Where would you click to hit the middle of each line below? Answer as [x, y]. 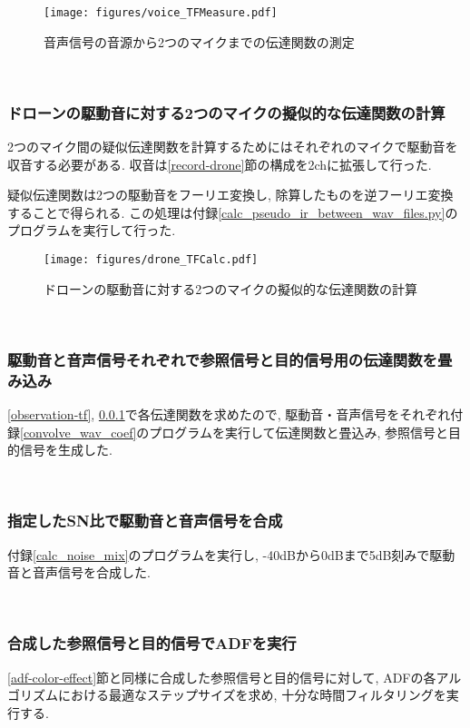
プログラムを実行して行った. [92, 230]
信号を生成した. [66, 450]
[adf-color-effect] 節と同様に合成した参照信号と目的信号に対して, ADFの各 [222, 677]
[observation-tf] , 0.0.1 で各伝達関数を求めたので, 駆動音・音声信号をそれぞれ [229, 414]
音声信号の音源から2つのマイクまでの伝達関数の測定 [199, 41]
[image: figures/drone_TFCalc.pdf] [151, 260]
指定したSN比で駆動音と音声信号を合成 [145, 521]
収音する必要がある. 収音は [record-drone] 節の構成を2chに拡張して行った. [220, 164]
